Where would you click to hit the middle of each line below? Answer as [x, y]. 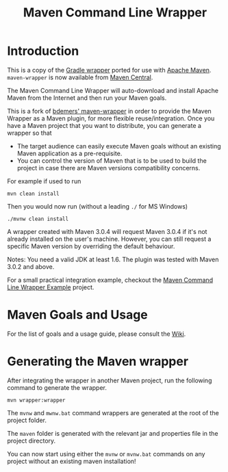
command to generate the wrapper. [57, 387]
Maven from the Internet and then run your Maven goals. [87, 98]
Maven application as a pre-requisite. [69, 153]
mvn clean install [33, 194]
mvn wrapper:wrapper [37, 400]
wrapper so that [30, 133]
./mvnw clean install [38, 219]
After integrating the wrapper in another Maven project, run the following [110, 380]
